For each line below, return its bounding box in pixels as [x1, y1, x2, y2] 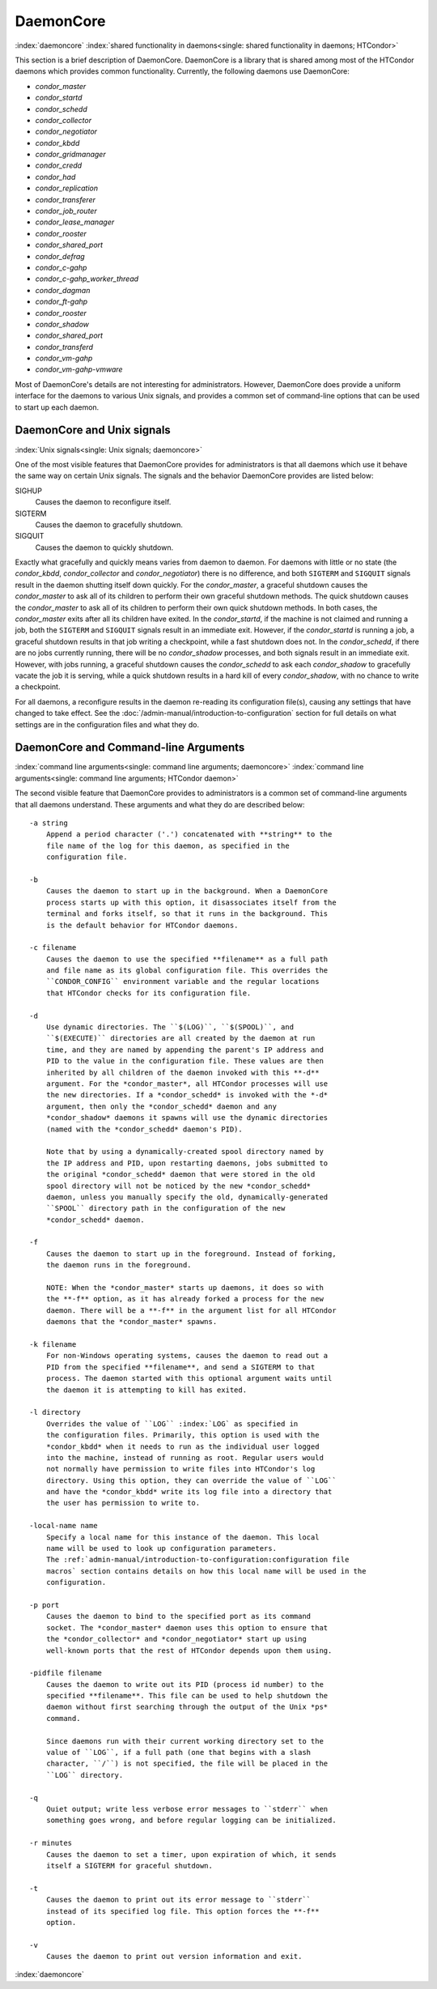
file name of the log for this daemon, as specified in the [45, 841, 291, 850]
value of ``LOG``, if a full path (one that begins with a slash [45, 1748, 312, 1757]
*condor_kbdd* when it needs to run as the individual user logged [45, 1442, 320, 1451]
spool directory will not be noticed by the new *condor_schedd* [45, 1181, 312, 1190]
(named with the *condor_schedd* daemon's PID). [45, 1124, 243, 1134]
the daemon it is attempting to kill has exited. [45, 1385, 247, 1395]
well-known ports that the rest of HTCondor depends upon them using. [45, 1646, 333, 1655]
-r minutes [29, 1838, 73, 1848]
